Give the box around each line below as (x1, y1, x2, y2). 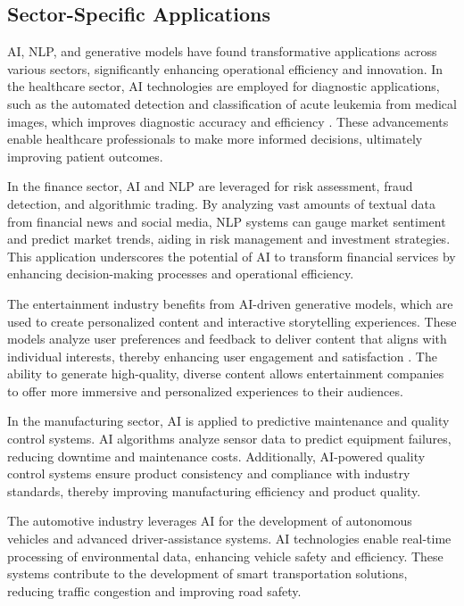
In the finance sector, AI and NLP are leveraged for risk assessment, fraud (7, 177, 413, 195)
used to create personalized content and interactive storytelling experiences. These (7, 311, 457, 330)
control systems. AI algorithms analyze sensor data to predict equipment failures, (7, 429, 452, 448)
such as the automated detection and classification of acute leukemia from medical (7, 94, 457, 112)
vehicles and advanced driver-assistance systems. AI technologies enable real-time (7, 529, 452, 548)
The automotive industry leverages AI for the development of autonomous (7, 511, 412, 530)
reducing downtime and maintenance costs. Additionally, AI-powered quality (7, 446, 426, 465)
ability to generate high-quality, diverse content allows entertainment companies (7, 364, 444, 383)
